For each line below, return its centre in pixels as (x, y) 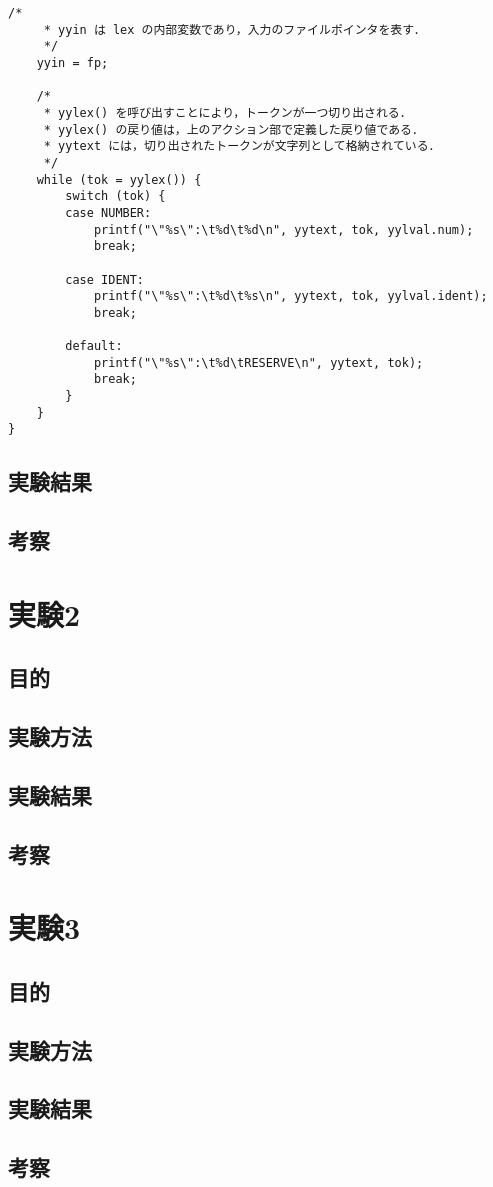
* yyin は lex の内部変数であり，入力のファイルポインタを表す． (234, 29)
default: (94, 346)
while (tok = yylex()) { (119, 179)
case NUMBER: (108, 212)
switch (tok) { (115, 196)
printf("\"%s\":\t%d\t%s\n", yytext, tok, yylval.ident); (290, 296)
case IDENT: (105, 279)
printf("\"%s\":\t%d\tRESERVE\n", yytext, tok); (258, 362)
